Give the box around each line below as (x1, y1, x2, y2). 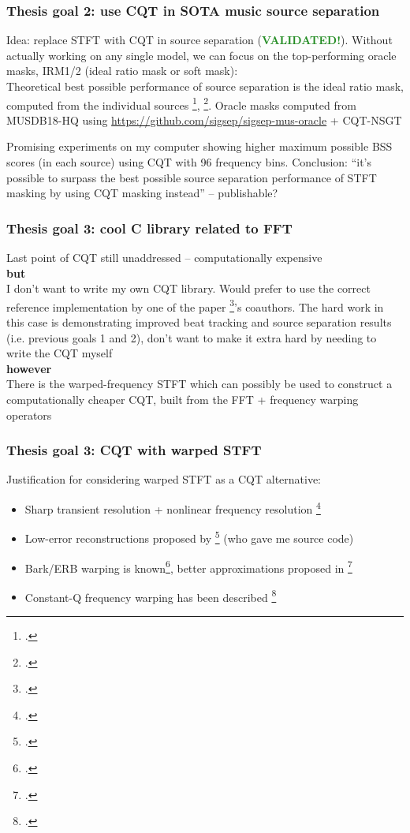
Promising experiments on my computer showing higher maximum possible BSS (6, 138, 393, 155)
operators (6, 406, 52, 423)
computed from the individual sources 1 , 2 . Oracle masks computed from (6, 94, 356, 113)
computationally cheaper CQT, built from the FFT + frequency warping (6, 391, 359, 408)
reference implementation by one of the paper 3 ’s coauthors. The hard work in (6, 296, 384, 315)
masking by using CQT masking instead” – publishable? (6, 185, 278, 201)
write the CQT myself (6, 345, 113, 361)
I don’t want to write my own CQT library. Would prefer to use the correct (6, 280, 371, 297)
